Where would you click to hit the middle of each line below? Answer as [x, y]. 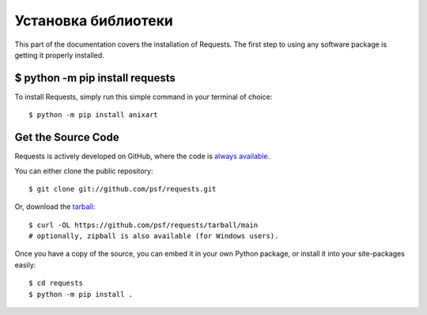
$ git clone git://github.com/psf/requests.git [123, 189]
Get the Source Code [67, 137]
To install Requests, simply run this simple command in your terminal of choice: [144, 97]
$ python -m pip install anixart [93, 115]
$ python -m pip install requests [95, 78]
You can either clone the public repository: [84, 171]
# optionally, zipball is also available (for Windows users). [154, 236]
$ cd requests [56, 283]
